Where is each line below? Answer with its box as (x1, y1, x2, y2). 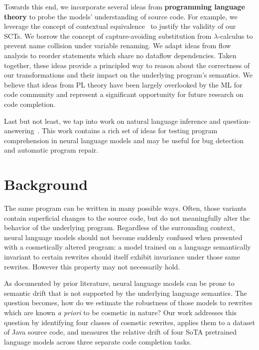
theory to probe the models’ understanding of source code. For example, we (4, 11, 238, 21)
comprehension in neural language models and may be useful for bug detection (4, 135, 244, 145)
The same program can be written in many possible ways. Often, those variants (4, 203, 247, 213)
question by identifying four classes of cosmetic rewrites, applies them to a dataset (4, 317, 255, 327)
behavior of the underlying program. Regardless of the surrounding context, (4, 222, 235, 233)
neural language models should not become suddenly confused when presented (4, 232, 243, 242)
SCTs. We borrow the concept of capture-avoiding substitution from (4, 30, 212, 41)
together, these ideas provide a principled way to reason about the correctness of (4, 60, 250, 70)
